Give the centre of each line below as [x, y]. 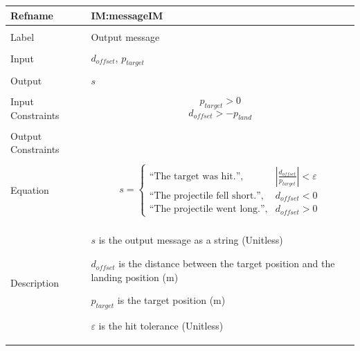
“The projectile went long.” [207, 209]
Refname [32, 15]
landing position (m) [135, 277]
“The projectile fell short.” [205, 196]
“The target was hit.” [195, 176]
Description [35, 283]
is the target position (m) [171, 300]
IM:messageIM [127, 15]
